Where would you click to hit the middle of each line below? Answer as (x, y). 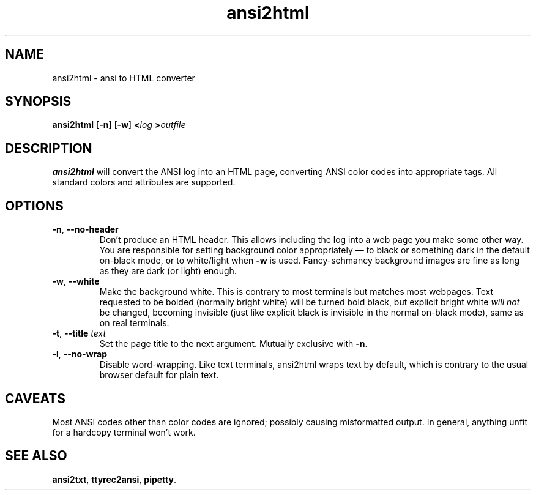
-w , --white (76, 281)
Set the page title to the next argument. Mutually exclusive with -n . (233, 344)
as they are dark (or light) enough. (168, 271)
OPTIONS (34, 206)
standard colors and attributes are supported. (144, 182)
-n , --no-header (85, 229)
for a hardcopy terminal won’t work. (124, 432)
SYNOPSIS (38, 102)
